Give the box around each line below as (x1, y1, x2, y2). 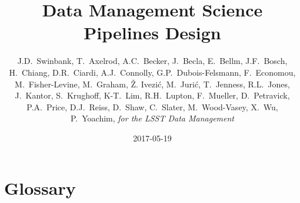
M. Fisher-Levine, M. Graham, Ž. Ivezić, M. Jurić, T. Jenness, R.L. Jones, (15, 77, 290, 90)
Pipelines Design (84, 21, 221, 45)
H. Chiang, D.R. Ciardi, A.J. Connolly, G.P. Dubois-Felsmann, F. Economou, (9, 66, 296, 78)
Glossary (4, 176, 76, 200)
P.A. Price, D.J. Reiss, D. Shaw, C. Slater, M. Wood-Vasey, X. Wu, (26, 100, 278, 113)
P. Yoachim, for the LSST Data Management (70, 112, 235, 124)
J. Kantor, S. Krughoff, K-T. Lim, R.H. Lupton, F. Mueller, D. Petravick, (15, 89, 290, 101)
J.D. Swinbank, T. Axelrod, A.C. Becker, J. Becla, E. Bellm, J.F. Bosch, (17, 55, 288, 67)
